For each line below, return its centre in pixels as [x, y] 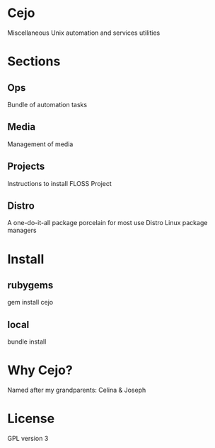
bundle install [27, 342]
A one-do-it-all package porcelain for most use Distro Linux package [107, 223]
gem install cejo [30, 302]
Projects [26, 166]
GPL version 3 [28, 439]
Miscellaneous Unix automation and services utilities [84, 33]
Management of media [40, 144]
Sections [34, 61]
